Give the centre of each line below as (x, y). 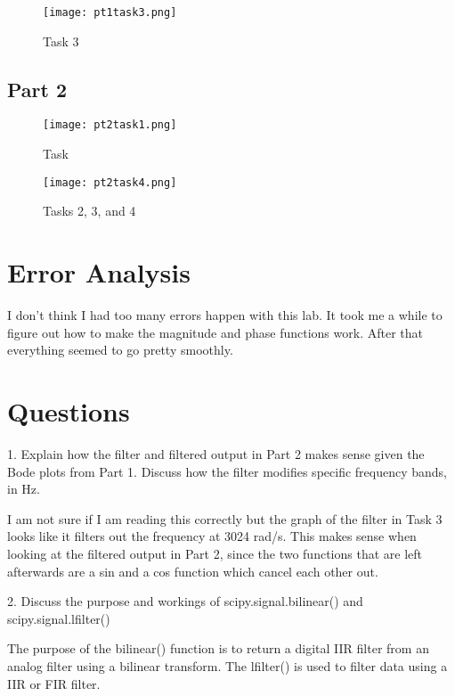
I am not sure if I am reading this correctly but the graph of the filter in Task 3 (225, 518)
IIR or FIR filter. (54, 683)
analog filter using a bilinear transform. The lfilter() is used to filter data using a (227, 665)
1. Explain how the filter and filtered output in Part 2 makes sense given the (216, 453)
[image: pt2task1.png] (110, 125)
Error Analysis (99, 272)
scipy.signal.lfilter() (59, 618)
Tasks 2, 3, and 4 (89, 211)
